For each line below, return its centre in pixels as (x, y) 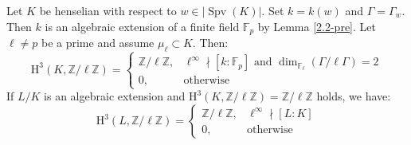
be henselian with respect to (108, 10)
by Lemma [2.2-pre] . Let (317, 26)
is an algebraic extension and (115, 96)
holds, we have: (354, 96)
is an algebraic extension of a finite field (142, 26)
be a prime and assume (98, 43)
